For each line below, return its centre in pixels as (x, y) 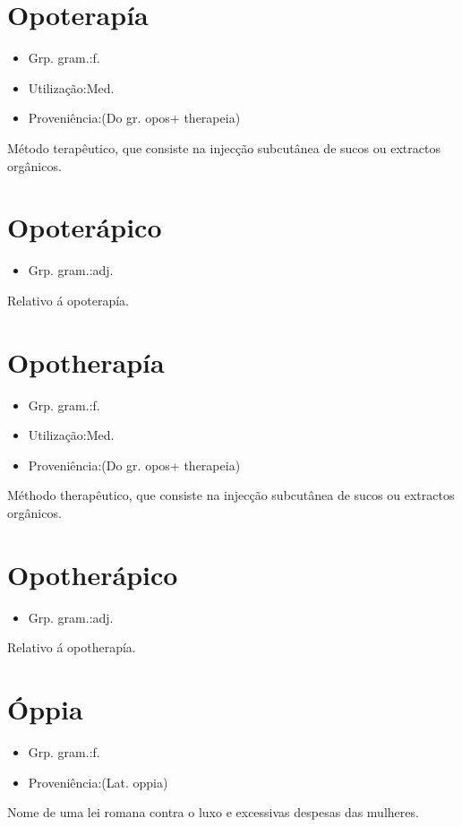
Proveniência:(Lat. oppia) (98, 782)
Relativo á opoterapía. (68, 300)
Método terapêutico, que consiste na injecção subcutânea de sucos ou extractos (224, 147)
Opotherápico (93, 574)
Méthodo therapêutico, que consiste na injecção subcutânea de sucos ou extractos (231, 495)
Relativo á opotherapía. (72, 647)
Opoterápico (85, 227)
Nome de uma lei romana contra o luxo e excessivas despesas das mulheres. (213, 812)
